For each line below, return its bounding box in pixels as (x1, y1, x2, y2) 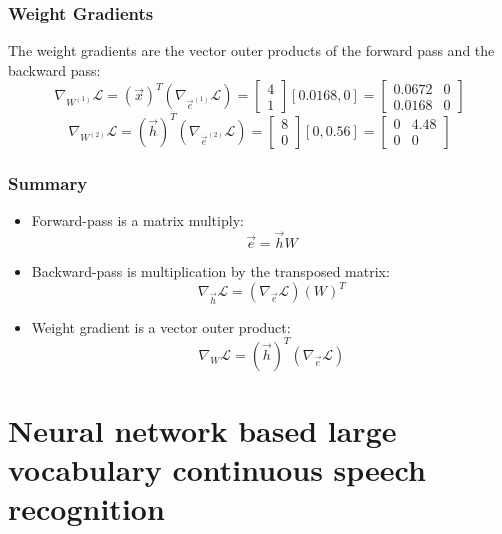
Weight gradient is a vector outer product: (31, 316, 291, 337)
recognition (8, 488, 165, 529)
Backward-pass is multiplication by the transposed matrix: (31, 260, 390, 281)
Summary (8, 170, 88, 195)
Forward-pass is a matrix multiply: (31, 210, 244, 231)
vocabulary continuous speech (8, 449, 426, 490)
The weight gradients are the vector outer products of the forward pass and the (8, 40, 495, 61)
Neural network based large (8, 410, 397, 451)
